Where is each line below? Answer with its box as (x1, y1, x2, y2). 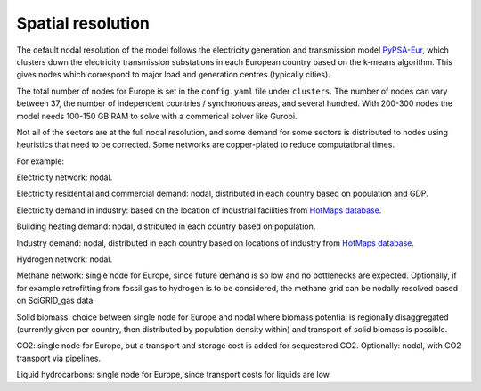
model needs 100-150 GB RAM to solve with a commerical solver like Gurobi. (16, 110, 298, 121)
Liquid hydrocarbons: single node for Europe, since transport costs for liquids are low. (16, 370, 331, 380)
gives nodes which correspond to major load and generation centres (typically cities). (16, 69, 331, 80)
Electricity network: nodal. (16, 172, 113, 183)
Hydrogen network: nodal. (16, 254, 113, 265)
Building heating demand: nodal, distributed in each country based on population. (16, 221, 316, 232)
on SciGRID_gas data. (16, 295, 95, 306)
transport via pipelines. (16, 353, 102, 363)
